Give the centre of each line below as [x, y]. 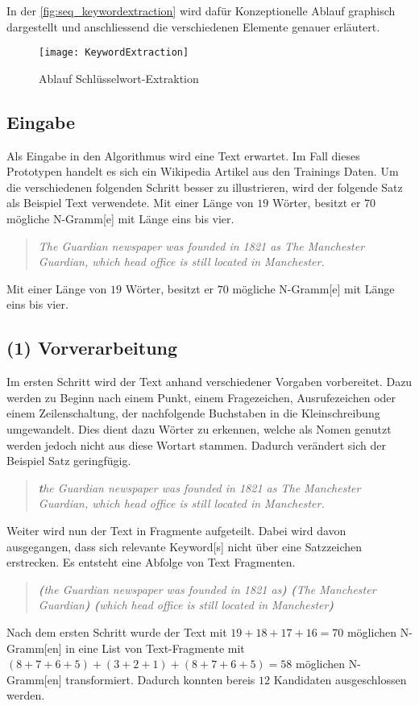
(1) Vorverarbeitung [92, 348]
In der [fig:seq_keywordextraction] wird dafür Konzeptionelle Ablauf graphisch [201, 10]
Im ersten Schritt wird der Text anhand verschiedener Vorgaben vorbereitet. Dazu [209, 382]
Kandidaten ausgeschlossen [340, 679]
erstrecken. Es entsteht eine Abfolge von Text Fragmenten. [151, 562]
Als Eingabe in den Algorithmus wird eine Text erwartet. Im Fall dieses [183, 155]
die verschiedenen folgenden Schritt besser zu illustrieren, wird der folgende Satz [205, 187]
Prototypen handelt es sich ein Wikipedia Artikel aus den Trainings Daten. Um [203, 171]
